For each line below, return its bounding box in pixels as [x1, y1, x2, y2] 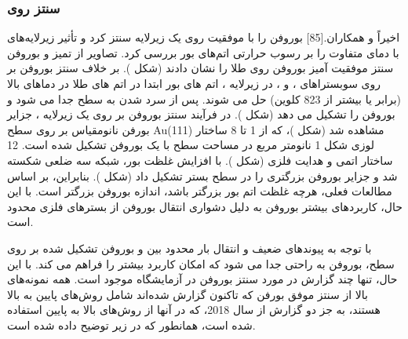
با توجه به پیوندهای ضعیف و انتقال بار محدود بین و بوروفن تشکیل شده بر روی [7, 239, 372, 256]
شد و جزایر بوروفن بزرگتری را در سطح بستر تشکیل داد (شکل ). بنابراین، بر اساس [7, 167, 398, 184]
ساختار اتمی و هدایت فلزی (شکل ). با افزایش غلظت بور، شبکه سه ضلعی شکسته [7, 151, 393, 168]
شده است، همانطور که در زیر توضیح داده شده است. [7, 316, 256, 333]
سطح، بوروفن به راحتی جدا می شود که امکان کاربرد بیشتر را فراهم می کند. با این [7, 255, 395, 272]
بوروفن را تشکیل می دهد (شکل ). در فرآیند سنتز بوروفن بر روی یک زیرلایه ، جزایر [7, 106, 395, 122]
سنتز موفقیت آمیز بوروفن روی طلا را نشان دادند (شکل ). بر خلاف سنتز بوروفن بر [7, 60, 394, 76]
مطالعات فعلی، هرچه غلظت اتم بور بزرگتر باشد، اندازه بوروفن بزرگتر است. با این [7, 183, 392, 199]
